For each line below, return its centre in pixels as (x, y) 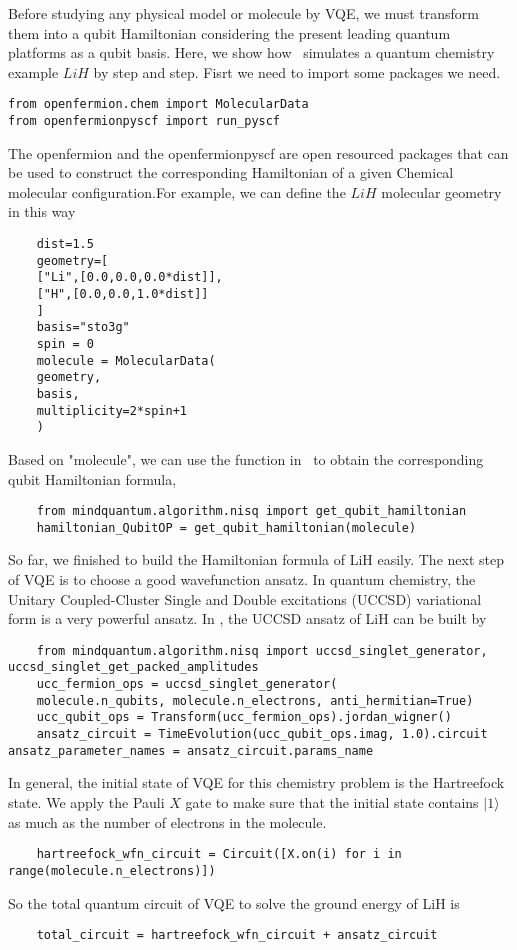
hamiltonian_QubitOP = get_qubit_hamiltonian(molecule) (226, 527)
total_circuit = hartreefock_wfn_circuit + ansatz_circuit (237, 935)
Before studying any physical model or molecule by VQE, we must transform (244, 13)
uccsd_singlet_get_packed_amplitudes (133, 667)
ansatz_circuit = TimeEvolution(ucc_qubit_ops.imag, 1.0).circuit (262, 734)
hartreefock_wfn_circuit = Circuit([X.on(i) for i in (219, 854)
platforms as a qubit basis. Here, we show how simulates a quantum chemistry (251, 52)
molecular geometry (441, 191)
